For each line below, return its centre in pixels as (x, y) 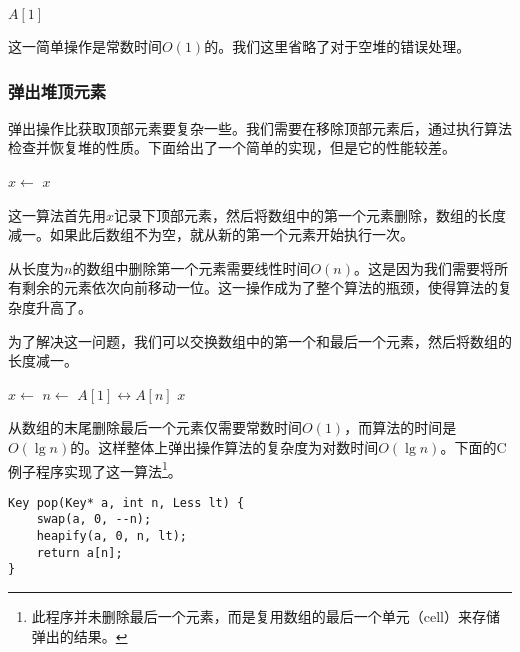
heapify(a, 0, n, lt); (111, 536)
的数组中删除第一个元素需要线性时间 (191, 267)
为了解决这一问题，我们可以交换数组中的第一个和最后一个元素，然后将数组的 (260, 340)
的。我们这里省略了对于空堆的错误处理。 (337, 46)
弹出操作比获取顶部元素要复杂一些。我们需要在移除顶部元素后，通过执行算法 (260, 127)
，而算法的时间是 (400, 427)
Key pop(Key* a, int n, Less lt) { (126, 502)
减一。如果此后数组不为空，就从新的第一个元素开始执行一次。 (211, 234)
